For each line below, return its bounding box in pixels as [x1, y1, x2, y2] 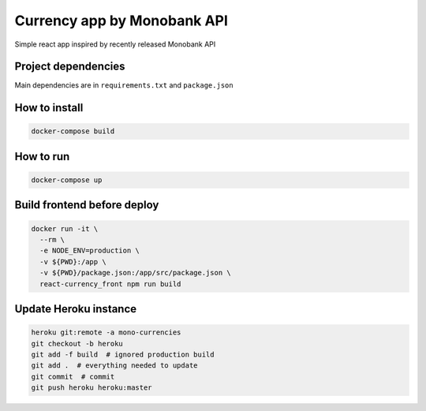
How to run [14, 150, 70, 163]
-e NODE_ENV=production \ [39, 246, 140, 256]
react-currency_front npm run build [39, 279, 181, 288]
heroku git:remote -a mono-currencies [31, 328, 181, 337]
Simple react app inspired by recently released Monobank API [14, 39, 216, 49]
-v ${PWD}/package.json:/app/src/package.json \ [39, 268, 232, 278]
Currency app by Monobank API [14, 12, 229, 29]
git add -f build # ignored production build [31, 349, 215, 359]
